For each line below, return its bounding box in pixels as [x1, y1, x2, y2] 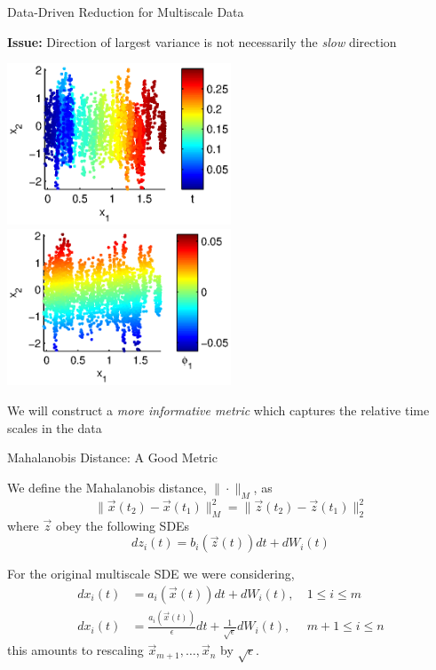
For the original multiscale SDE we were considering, [7, 564, 295, 583]
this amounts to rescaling [7, 641, 144, 659]
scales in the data [7, 418, 102, 437]
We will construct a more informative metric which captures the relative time [7, 400, 430, 419]
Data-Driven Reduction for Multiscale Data [7, 3, 244, 20]
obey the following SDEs [55, 516, 190, 534]
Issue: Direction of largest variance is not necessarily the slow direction [7, 32, 397, 51]
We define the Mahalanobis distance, [7, 477, 207, 496]
